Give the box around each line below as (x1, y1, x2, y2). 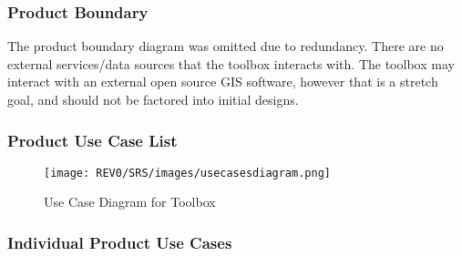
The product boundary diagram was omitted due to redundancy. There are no (7, 36, 444, 56)
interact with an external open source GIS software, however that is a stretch (7, 72, 438, 91)
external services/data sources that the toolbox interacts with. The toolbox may (7, 54, 455, 73)
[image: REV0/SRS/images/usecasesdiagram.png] (44, 166, 331, 179)
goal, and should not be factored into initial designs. (7, 90, 299, 108)
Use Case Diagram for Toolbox (44, 192, 216, 211)
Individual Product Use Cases (7, 230, 232, 253)
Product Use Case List (7, 128, 178, 151)
